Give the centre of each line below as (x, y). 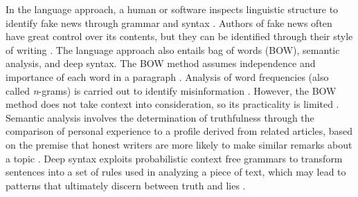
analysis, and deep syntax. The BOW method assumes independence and (161, 63)
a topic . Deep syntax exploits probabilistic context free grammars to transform (174, 158)
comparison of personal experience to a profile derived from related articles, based (179, 131)
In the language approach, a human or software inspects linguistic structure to (172, 9)
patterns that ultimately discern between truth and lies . (126, 185)
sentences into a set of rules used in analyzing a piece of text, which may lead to (176, 172)
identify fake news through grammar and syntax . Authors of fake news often (169, 22)
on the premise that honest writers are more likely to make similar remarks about (179, 144)
